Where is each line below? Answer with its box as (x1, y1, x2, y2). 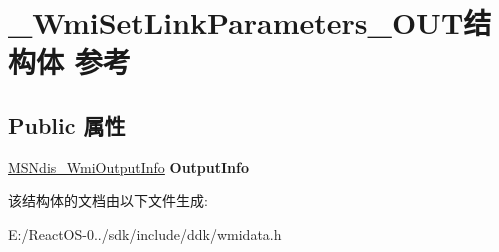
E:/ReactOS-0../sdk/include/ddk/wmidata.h (8, 223, 282, 244)
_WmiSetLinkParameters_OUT (8, 2, 464, 43)
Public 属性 (8, 109, 126, 140)
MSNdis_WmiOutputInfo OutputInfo (8, 156, 249, 177)
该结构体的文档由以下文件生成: (8, 190, 208, 211)
